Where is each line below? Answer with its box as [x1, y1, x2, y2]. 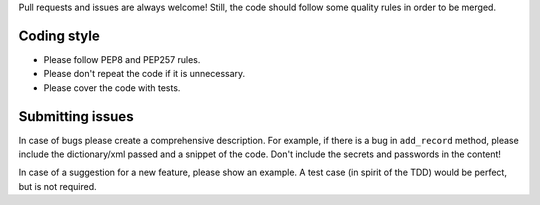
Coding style [18, 27, 100, 44]
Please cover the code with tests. [43, 81, 181, 94]
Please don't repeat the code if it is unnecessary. [43, 68, 246, 80]
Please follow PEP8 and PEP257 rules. [43, 53, 201, 65]
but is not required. [18, 180, 97, 192]
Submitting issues [18, 108, 134, 125]
